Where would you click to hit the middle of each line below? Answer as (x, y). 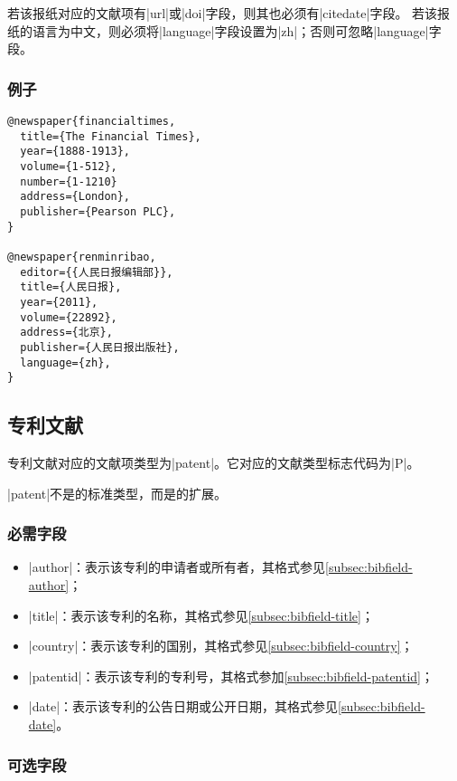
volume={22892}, (69, 317)
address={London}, (75, 197)
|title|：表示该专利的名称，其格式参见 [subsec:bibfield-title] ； (201, 615)
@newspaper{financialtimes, (92, 121)
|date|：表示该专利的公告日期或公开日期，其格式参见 (183, 706)
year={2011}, (59, 302)
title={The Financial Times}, (111, 136)
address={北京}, (66, 333)
